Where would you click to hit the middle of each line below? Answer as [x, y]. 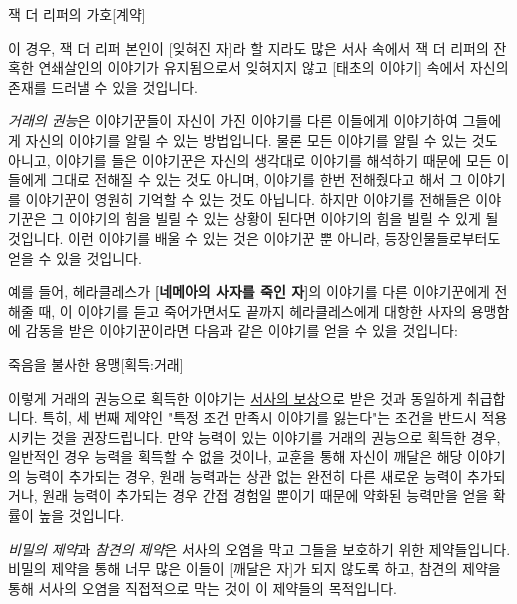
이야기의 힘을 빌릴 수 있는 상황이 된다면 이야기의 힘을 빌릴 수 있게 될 [283, 218]
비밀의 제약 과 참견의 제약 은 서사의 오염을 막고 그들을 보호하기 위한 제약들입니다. [259, 548]
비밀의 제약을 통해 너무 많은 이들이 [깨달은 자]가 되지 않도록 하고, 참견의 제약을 [254, 568]
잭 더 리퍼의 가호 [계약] [77, 14]
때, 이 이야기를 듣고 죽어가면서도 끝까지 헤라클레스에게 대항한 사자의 [252, 310]
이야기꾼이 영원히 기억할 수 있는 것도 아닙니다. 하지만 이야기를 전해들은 [248, 198]
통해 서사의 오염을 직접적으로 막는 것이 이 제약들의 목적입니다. [202, 587]
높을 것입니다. [81, 515]
